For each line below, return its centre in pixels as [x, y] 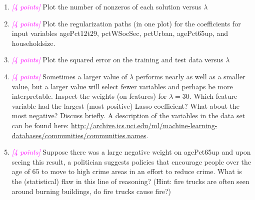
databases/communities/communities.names [79, 135]
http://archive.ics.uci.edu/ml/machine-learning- [144, 125]
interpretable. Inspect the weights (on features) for [89, 96]
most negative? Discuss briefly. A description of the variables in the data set [128, 115]
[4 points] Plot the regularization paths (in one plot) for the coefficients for [126, 23]
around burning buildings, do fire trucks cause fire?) [91, 191]
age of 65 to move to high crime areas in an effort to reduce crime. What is [127, 171]
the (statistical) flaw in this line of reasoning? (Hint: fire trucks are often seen [130, 181]
